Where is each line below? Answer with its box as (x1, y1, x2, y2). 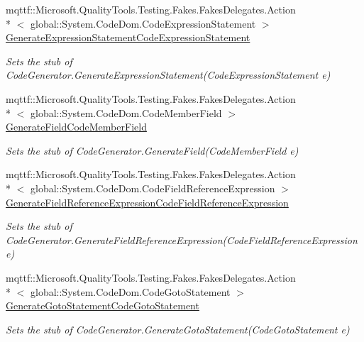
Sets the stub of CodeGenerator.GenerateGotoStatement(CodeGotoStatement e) (6, 321, 350, 336)
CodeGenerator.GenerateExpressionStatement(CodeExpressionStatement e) (6, 67, 331, 82)
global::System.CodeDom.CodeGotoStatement (30, 284, 231, 299)
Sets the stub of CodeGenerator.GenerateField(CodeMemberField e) (6, 143, 299, 158)
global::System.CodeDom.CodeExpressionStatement (30, 16, 256, 31)
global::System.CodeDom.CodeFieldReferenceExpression (30, 180, 275, 195)
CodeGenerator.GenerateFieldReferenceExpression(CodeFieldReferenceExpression (6, 232, 358, 247)
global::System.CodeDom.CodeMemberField (30, 105, 222, 120)
